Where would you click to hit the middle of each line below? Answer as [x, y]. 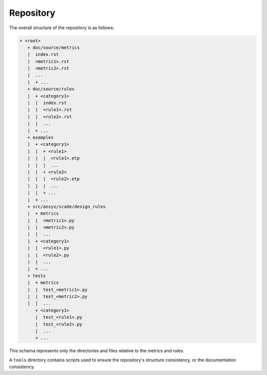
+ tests [37, 276]
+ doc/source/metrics [54, 47]
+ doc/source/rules [51, 89]
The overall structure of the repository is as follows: [62, 28]
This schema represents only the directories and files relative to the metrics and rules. [97, 351]
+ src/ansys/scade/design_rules [67, 207]
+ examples [41, 138]
